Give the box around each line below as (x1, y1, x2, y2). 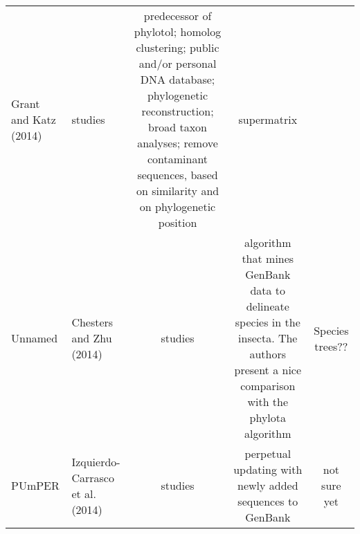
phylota (249, 409, 286, 425)
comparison (240, 378, 296, 394)
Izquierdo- (71, 453, 120, 470)
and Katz (11, 111, 56, 127)
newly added (237, 477, 298, 493)
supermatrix (238, 111, 298, 127)
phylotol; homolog (134, 24, 222, 39)
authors (249, 346, 287, 362)
